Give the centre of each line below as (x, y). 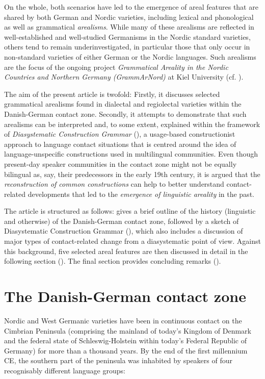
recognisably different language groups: (65, 370)
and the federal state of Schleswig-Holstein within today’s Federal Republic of (126, 340)
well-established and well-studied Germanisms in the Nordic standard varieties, (127, 36)
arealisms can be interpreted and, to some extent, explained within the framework (132, 124)
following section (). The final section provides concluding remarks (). (113, 261)
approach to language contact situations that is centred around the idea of (120, 144)
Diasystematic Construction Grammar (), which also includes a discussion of (124, 231)
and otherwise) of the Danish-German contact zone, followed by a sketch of (122, 221)
